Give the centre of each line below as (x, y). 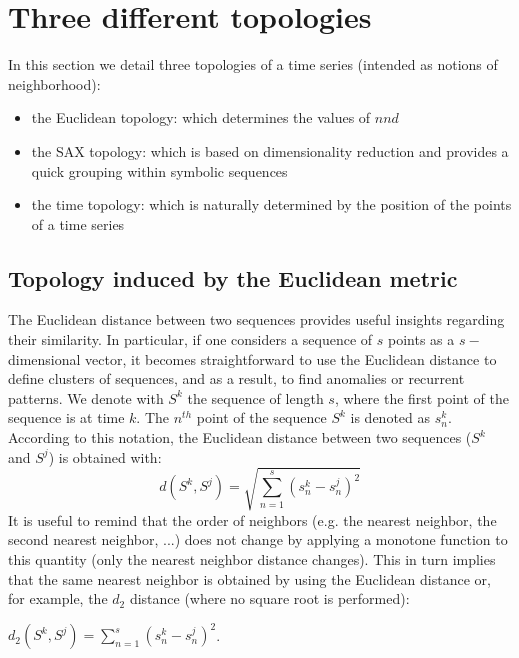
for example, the (58, 598)
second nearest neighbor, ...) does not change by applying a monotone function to (258, 539)
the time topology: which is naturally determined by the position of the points (271, 204)
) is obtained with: (105, 456)
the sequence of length (255, 397)
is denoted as (390, 417)
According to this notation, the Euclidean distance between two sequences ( (240, 437)
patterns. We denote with (86, 397)
